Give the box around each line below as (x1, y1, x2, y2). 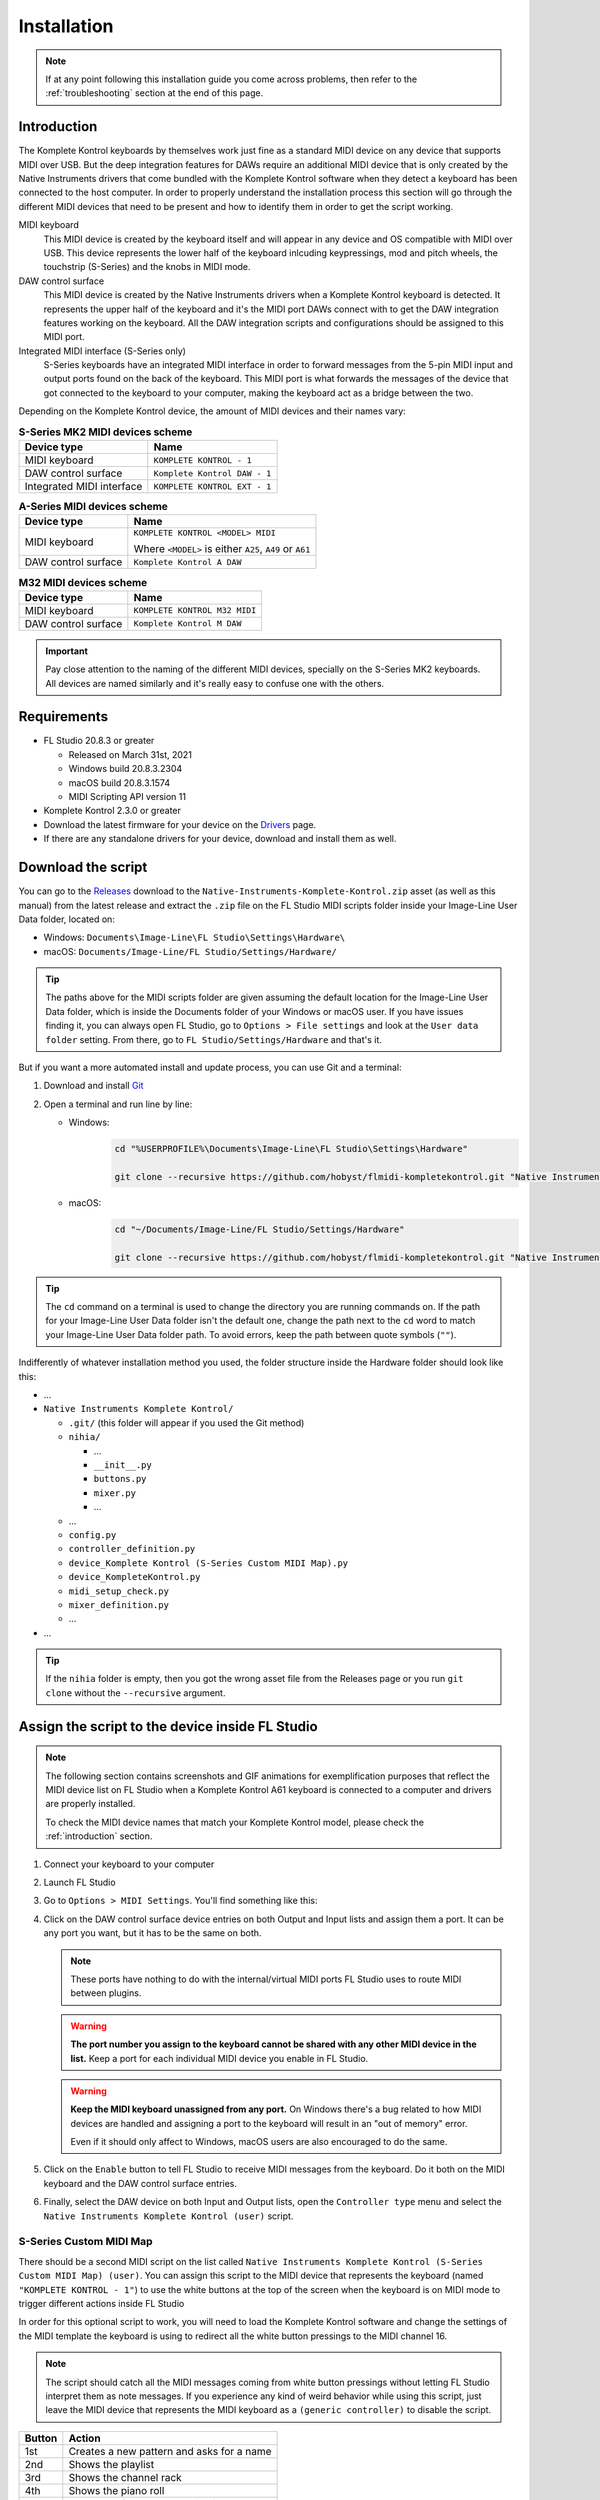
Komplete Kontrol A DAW (133, 556, 242, 567)
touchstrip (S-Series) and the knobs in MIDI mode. (43, 261, 251, 273)
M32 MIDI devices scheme (18, 575, 148, 589)
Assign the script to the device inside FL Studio (18, 1718, 319, 1735)
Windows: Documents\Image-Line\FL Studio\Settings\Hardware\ (43, 931, 346, 944)
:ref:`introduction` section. (45, 1830, 153, 1842)
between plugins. (70, 1987, 142, 1999)
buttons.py (93, 1473, 147, 1485)
